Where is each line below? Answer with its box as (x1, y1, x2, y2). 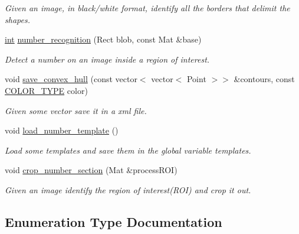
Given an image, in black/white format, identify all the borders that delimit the (5, 2, 290, 14)
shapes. (5, 13, 30, 25)
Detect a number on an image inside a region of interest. (5, 53, 210, 65)
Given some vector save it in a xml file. (5, 104, 147, 116)
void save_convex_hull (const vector (5, 73, 137, 85)
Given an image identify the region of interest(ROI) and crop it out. (5, 183, 251, 196)
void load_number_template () (5, 124, 119, 136)
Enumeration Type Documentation (5, 212, 222, 230)
